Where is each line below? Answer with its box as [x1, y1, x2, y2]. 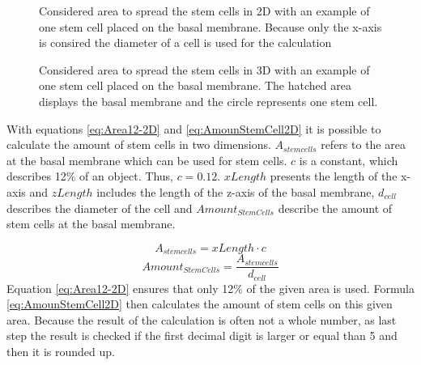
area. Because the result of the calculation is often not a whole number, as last [6, 311, 397, 328]
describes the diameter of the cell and [6, 199, 193, 216]
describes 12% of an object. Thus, [6, 168, 173, 185]
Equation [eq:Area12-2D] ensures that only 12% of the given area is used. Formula [6, 279, 415, 296]
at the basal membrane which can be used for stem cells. [6, 151, 287, 168]
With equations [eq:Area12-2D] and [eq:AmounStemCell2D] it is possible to [6, 120, 381, 137]
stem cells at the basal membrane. [6, 215, 176, 232]
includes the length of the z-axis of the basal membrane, [96, 183, 375, 200]
